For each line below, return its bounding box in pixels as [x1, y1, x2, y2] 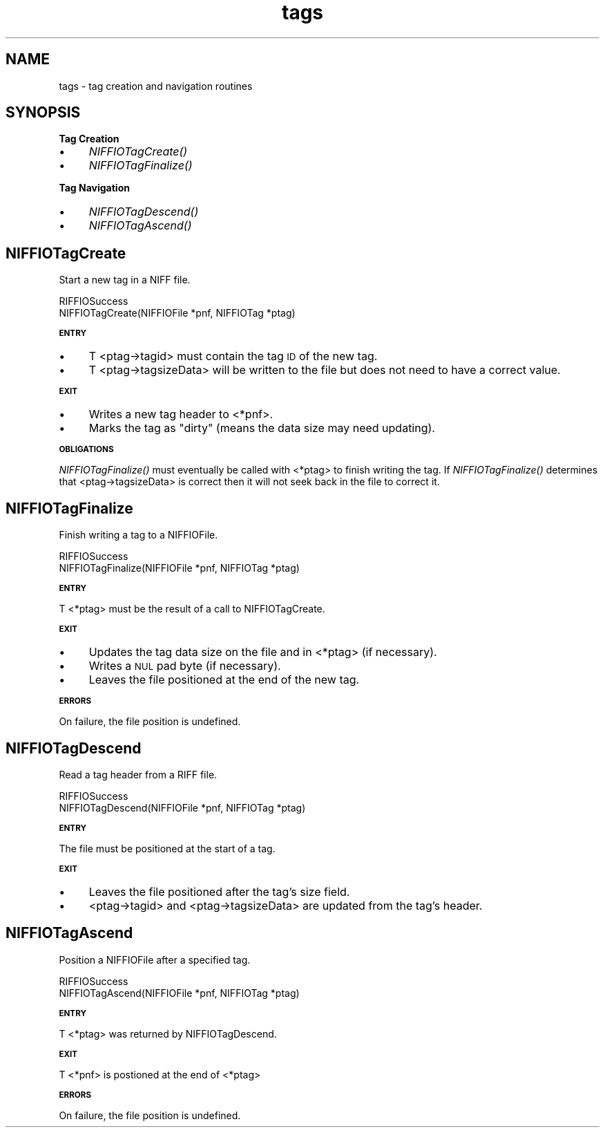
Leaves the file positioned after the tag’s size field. [88, 884, 350, 899]
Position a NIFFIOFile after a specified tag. [59, 953, 251, 966]
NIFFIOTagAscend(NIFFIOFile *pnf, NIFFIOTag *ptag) [59, 986, 300, 999]
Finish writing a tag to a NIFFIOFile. [59, 529, 218, 541]
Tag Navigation [59, 182, 130, 194]
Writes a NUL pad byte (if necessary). [88, 659, 281, 673]
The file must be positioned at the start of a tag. [59, 842, 276, 854]
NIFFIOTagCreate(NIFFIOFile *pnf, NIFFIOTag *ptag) [59, 307, 296, 319]
